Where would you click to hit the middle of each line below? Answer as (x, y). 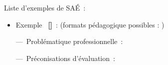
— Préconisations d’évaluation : (65, 58)
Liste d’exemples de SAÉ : (45, 7)
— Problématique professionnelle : (69, 41)
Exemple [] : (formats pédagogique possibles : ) (90, 24)
